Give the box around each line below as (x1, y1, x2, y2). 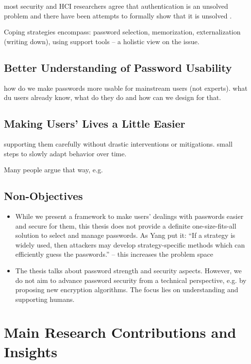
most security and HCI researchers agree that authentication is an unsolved (4, 1, 228, 11)
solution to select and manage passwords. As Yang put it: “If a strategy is (15, 230, 235, 240)
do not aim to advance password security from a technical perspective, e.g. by (15, 275, 247, 285)
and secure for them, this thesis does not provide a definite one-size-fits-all (15, 220, 236, 231)
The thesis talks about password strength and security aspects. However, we (15, 265, 242, 275)
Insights (4, 341, 58, 361)
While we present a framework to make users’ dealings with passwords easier (15, 211, 244, 221)
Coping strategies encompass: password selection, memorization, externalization (4, 27, 241, 37)
